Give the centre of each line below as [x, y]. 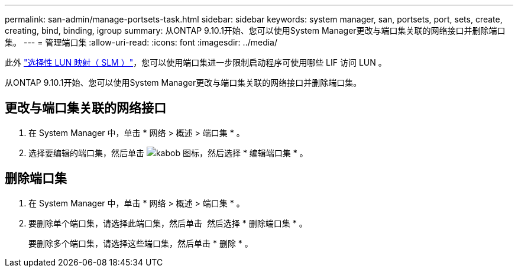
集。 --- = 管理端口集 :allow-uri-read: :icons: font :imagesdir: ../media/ [141, 42]
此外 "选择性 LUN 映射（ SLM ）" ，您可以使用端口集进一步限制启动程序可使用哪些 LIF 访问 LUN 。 [196, 62]
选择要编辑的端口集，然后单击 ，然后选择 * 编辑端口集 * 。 [168, 153]
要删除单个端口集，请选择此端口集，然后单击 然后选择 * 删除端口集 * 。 [168, 223]
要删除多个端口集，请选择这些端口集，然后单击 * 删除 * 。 [141, 243]
